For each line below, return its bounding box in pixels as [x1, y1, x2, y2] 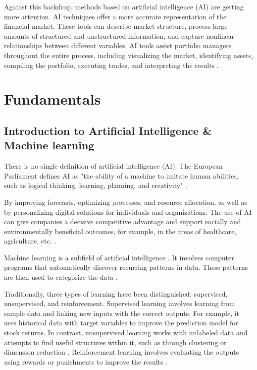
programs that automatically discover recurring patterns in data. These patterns [4, 262, 248, 272]
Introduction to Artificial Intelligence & [4, 123, 212, 138]
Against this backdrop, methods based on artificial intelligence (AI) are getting [4, 1, 244, 11]
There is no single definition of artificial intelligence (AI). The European [4, 161, 223, 171]
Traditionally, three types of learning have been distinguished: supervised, [4, 288, 228, 299]
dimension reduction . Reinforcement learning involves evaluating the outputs [4, 347, 239, 357]
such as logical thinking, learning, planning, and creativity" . [4, 180, 187, 190]
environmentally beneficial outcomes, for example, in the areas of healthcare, [4, 226, 237, 236]
